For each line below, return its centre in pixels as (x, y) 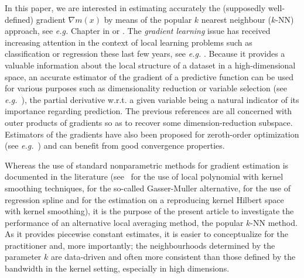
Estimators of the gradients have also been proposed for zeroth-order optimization (152, 134)
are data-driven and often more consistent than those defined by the (173, 257)
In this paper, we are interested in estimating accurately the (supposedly (135, 8)
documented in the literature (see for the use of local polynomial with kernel (144, 176)
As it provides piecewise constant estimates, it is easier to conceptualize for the (147, 234)
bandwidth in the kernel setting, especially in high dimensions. (117, 268)
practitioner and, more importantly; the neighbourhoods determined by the (140, 245)
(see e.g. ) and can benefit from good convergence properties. (115, 145)
